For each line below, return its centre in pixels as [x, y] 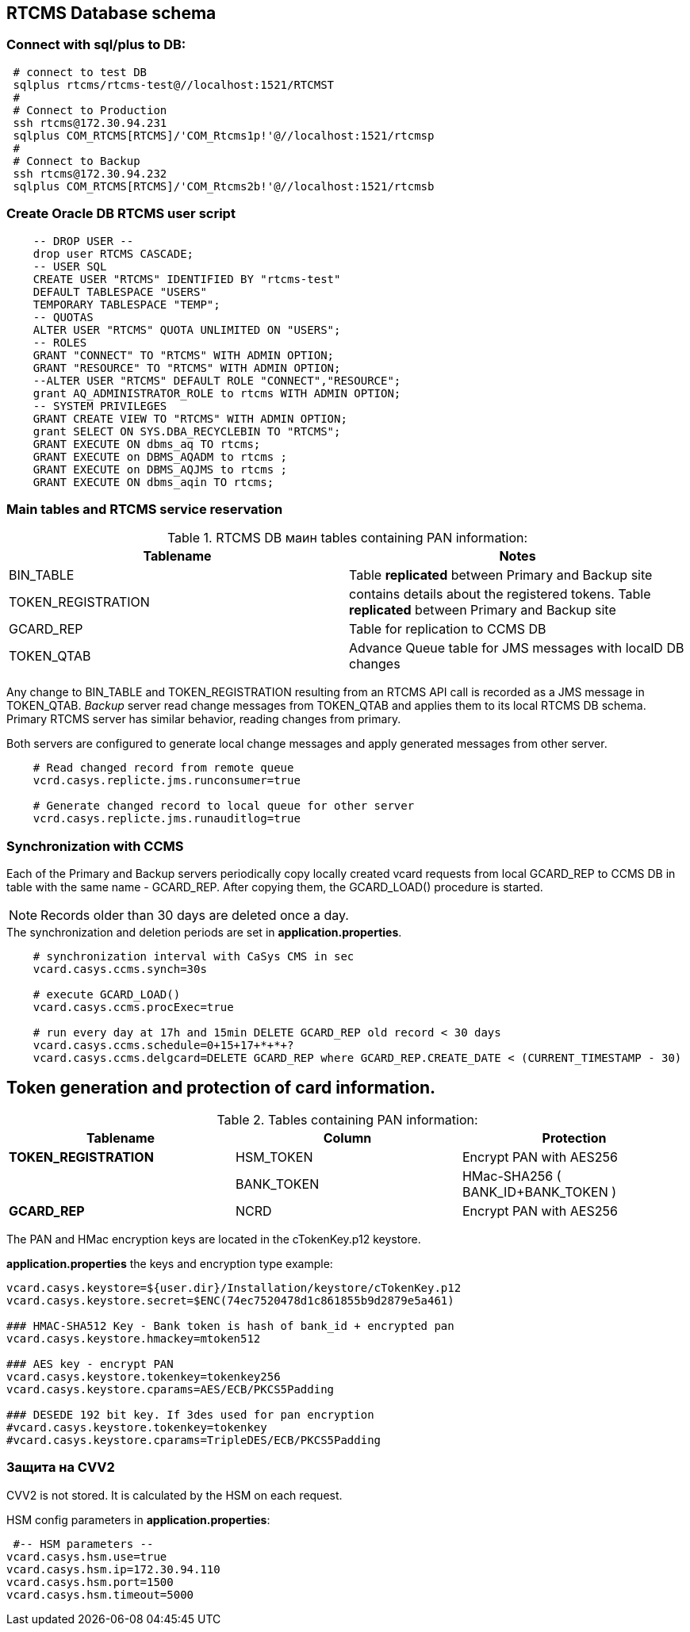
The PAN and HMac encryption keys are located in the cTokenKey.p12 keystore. [214, 1239]
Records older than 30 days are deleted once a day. [195, 916]
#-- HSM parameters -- [83, 1544]
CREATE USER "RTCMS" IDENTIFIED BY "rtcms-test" [187, 279]
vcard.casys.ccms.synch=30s [120, 969]
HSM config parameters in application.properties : [138, 1519]
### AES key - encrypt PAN [90, 1364]
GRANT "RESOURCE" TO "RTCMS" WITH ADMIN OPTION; [187, 368]
